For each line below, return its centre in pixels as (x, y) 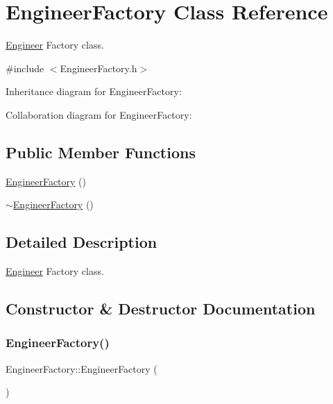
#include (25, 68)
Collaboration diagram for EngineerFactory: (99, 114)
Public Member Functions (101, 152)
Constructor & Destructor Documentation (161, 309)
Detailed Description (82, 242)
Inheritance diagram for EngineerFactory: (94, 91)
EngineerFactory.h (99, 68)
